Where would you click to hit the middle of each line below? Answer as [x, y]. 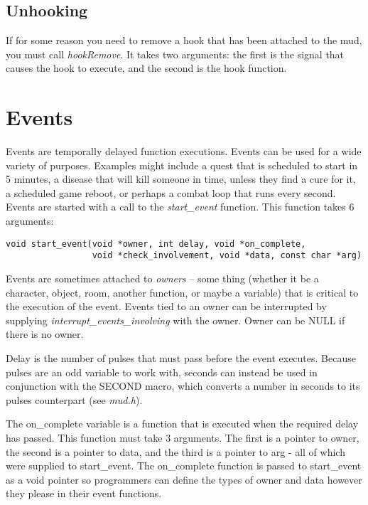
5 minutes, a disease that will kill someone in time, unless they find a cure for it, [181, 179]
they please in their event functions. [84, 493]
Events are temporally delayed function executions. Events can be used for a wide [184, 151]
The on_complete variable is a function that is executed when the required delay [182, 424]
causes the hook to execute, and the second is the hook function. [146, 68]
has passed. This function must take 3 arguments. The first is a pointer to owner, [183, 437]
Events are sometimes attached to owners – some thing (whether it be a [162, 278]
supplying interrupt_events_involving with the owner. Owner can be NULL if [175, 320]
